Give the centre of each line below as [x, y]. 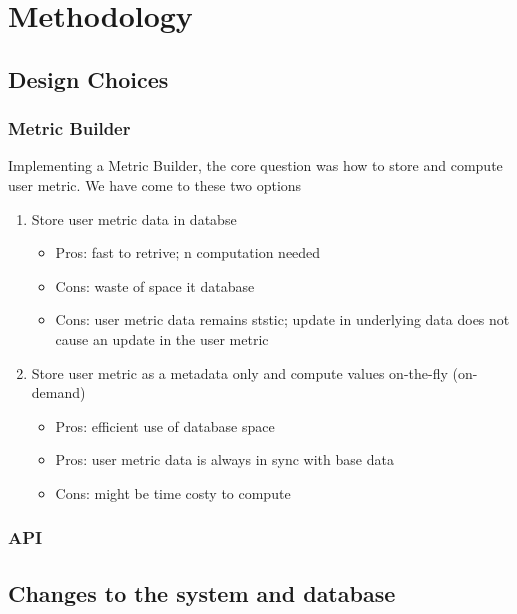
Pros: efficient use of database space [165, 425]
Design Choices [88, 78]
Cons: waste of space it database [155, 285]
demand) [58, 392]
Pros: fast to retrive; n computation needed [188, 252]
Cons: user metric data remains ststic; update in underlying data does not [282, 319]
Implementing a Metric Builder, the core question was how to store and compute [255, 165]
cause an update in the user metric [162, 338]
